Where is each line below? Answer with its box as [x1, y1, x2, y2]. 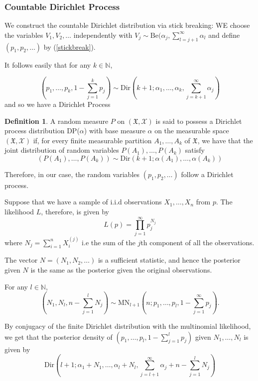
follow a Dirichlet [181, 169, 234, 179]
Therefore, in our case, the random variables [4, 169, 140, 179]
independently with [73, 29, 132, 40]
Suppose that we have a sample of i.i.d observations [4, 196, 162, 207]
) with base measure [84, 125, 145, 136]
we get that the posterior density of [4, 331, 113, 342]
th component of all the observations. [140, 237, 255, 247]
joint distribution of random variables [4, 145, 119, 155]
